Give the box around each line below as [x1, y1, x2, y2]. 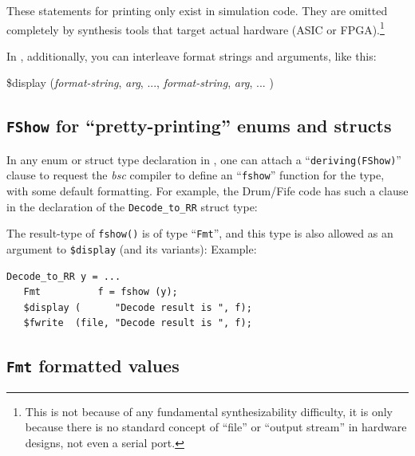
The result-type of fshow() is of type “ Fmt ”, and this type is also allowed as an [6, 225, 393, 242]
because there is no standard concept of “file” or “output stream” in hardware [25, 419, 407, 435]
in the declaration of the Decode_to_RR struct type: [6, 198, 258, 214]
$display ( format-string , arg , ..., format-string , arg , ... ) [6, 74, 274, 91]
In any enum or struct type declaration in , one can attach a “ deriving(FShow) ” [6, 151, 401, 167]
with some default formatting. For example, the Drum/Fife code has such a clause [6, 183, 409, 199]
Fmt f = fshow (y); [23, 286, 178, 298]
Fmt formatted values [6, 353, 180, 378]
